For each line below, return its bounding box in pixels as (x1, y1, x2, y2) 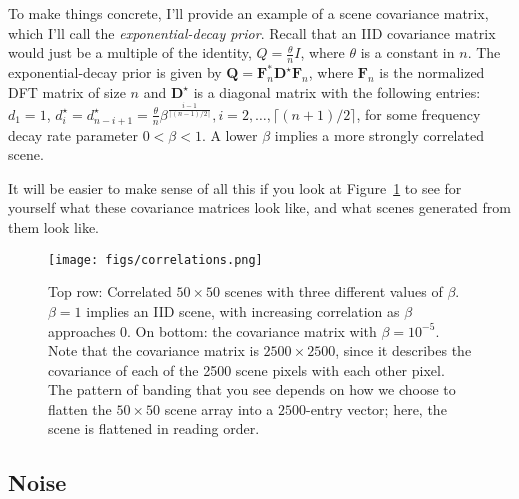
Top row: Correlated (48, 281, 172, 302)
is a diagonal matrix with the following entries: (193, 81, 481, 102)
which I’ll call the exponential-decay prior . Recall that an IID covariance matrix (8, 22, 496, 43)
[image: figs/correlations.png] (48, 252, 263, 267)
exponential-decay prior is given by (8, 62, 222, 83)
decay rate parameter (8, 124, 138, 145)
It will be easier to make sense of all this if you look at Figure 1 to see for (8, 177, 462, 198)
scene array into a (164, 398, 274, 419)
